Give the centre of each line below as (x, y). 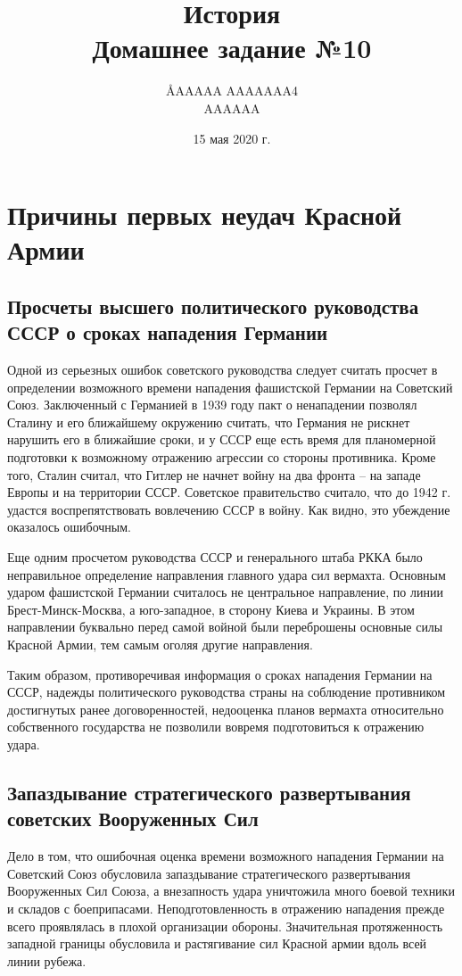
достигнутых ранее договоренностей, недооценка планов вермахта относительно (226, 709)
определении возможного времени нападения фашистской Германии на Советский (230, 387)
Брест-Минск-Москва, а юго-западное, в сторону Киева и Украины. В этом (211, 609)
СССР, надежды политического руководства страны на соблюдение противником (227, 692)
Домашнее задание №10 (232, 48)
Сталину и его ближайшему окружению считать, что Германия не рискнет (209, 422)
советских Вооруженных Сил (133, 819)
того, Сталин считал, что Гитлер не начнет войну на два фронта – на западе (214, 474)
